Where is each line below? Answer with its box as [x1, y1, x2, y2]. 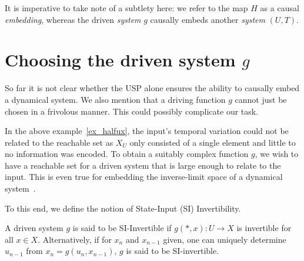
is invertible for [236, 222, 292, 234]
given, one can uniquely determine [163, 233, 286, 245]
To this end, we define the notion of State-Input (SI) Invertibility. [5, 202, 241, 214]
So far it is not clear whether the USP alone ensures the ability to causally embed [5, 82, 300, 94]
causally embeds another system [150, 13, 265, 25]
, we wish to [255, 148, 299, 160]
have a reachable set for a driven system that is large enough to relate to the [5, 159, 281, 171]
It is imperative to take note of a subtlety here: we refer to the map [5, 2, 248, 14]
